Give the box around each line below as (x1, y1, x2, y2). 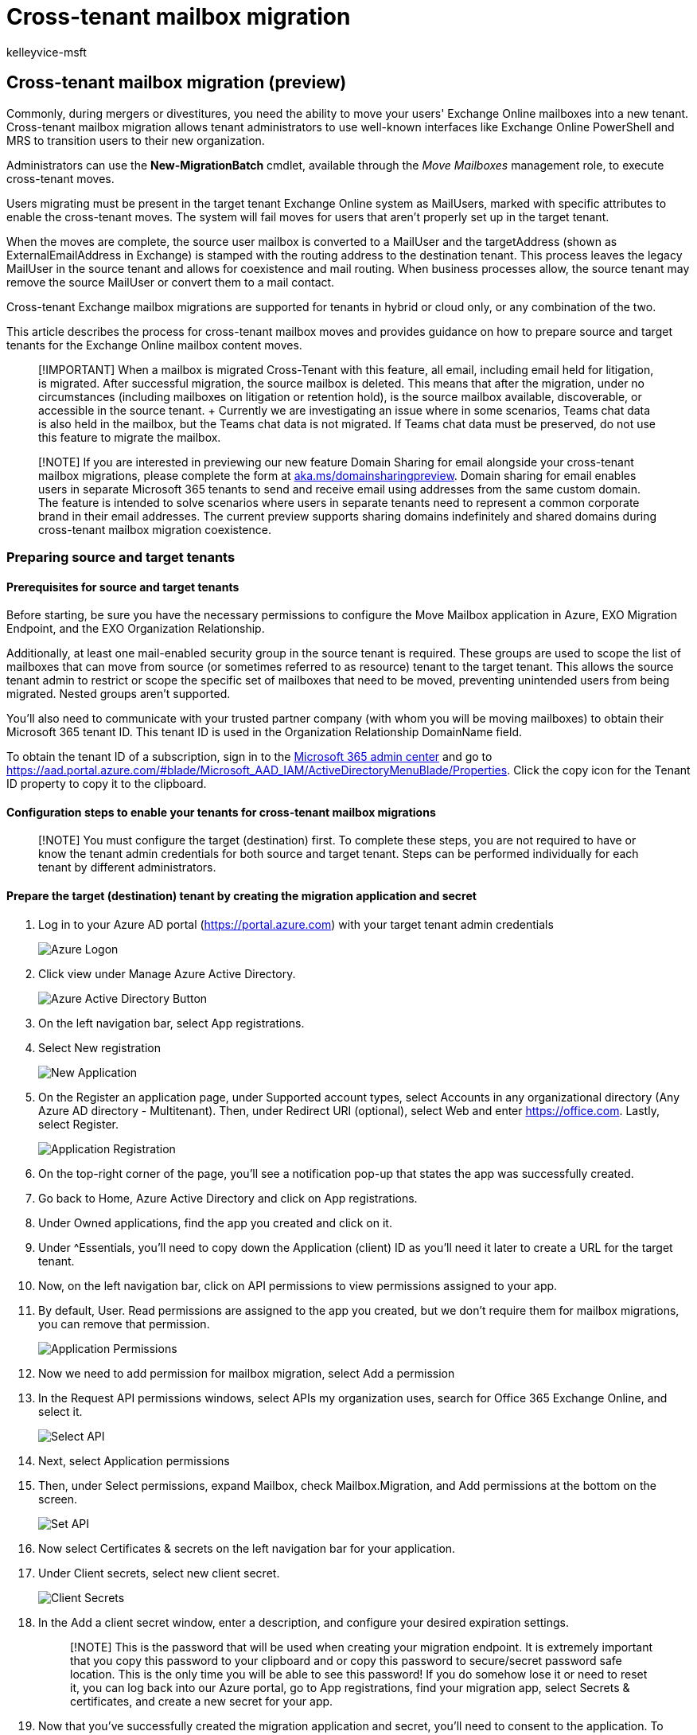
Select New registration (38, 1040, 161, 1055)
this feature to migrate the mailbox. (38, 430, 221, 444)
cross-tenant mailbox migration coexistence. (38, 522, 271, 536)
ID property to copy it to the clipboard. (6, 777, 207, 791)
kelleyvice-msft (6, 45, 87, 59)
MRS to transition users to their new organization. (6, 133, 265, 147)
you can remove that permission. (38, 1316, 210, 1331)
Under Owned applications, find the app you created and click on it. (38, 1215, 392, 1230)
